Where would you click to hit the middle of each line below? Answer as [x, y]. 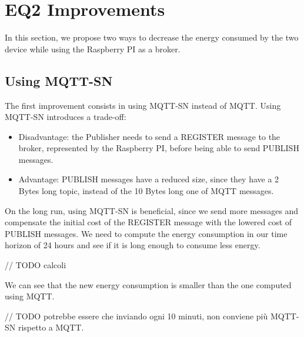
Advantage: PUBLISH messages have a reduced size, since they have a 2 [149, 179]
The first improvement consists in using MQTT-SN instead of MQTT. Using [143, 105]
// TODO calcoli [36, 265]
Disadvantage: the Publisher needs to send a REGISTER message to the [149, 136]
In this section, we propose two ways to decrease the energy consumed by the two [152, 37]
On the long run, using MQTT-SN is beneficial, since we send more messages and [152, 210]
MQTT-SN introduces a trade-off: [66, 117]
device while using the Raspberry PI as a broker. [93, 49]
